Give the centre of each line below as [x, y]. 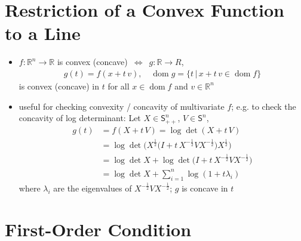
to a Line [43, 33]
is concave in [205, 188]
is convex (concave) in [59, 86]
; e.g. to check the [264, 106]
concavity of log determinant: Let [80, 118]
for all [119, 86]
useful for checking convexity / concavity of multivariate [122, 106]
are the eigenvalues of [93, 188]
